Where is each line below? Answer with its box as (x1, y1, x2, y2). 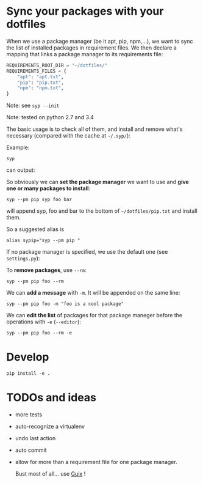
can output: (6, 166, 35, 174)
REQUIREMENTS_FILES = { (6, 68, 67, 74)
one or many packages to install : (6, 185, 90, 192)
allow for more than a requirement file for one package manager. (15, 459, 178, 466)
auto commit (15, 446, 47, 454)
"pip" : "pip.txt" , (17, 79, 64, 86)
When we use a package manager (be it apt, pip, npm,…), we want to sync (6, 37, 193, 45)
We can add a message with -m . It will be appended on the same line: (6, 289, 180, 297)
